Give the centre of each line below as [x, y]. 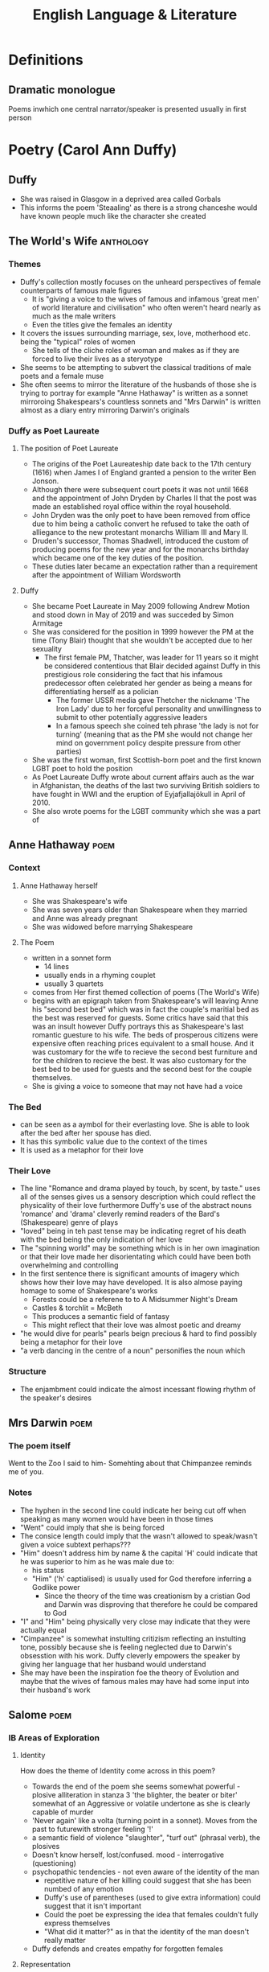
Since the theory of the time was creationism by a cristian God [147, 1596]
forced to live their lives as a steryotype [97, 359]
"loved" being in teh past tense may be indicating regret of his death [133, 1231]
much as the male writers [74, 316]
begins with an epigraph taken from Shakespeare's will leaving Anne [145, 1000]
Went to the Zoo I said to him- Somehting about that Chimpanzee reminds [130, 1463]
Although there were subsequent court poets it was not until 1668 [140, 489]
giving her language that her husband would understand [113, 1664]
